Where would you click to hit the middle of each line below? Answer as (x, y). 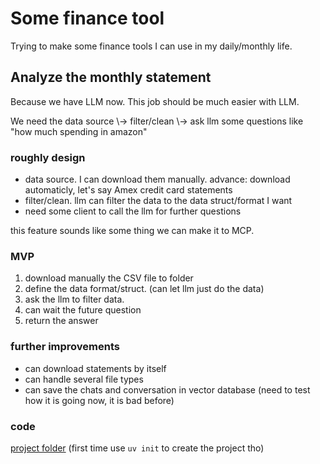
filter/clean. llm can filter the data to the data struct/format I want (158, 201)
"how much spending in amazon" (79, 131)
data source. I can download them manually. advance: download (157, 179)
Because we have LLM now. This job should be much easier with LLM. (155, 101)
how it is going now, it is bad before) (99, 400)
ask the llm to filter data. (74, 299)
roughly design (48, 157)
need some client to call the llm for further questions (133, 211)
